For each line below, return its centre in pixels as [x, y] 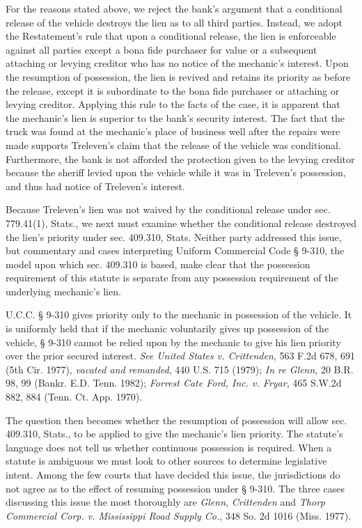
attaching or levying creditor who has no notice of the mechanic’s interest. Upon [177, 63]
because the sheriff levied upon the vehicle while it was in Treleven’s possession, [176, 172]
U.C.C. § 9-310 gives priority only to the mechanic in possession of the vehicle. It [179, 315]
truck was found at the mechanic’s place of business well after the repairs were [173, 131]
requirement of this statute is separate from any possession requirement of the [172, 278]
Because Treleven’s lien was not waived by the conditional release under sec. [168, 209]
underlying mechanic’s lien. [63, 291]
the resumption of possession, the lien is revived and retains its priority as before [178, 76]
